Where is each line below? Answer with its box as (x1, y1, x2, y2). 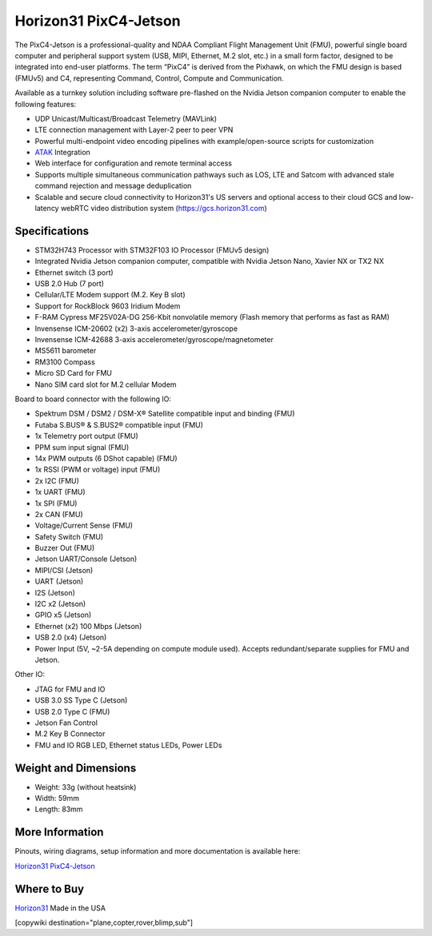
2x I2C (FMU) (34, 476, 80, 485)
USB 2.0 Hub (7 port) (34, 279, 104, 289)
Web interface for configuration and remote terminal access (34, 158, 232, 168)
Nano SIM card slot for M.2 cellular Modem (34, 380, 177, 389)
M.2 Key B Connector (34, 729, 106, 739)
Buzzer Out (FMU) (34, 544, 95, 553)
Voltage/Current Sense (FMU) (34, 520, 134, 531)
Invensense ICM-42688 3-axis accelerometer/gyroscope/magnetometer (34, 335, 274, 345)
